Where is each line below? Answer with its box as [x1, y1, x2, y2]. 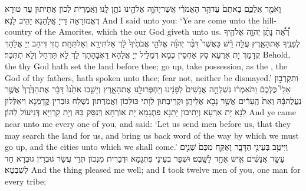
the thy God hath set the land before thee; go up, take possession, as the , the [5, 59, 287, 72]
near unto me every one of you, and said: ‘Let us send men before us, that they [5, 117, 291, 129]
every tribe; [5, 175, 47, 187]
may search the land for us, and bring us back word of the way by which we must [5, 129, 299, 141]
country [5, 25, 32, 38]
